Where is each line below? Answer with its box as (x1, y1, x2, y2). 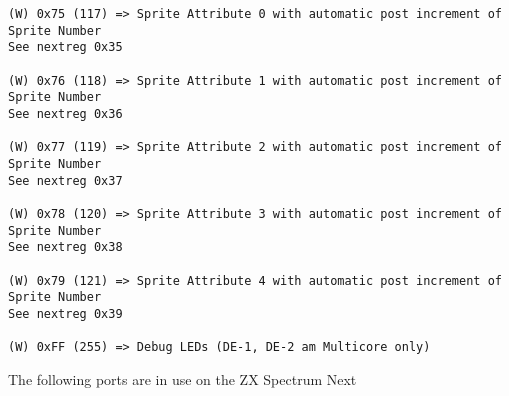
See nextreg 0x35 (8, 40, 123, 55)
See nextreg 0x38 (8, 240, 123, 255)
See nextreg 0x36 (8, 106, 123, 121)
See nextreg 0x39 (8, 306, 123, 321)
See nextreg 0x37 (8, 173, 123, 188)
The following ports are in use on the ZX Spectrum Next (8, 368, 357, 389)
